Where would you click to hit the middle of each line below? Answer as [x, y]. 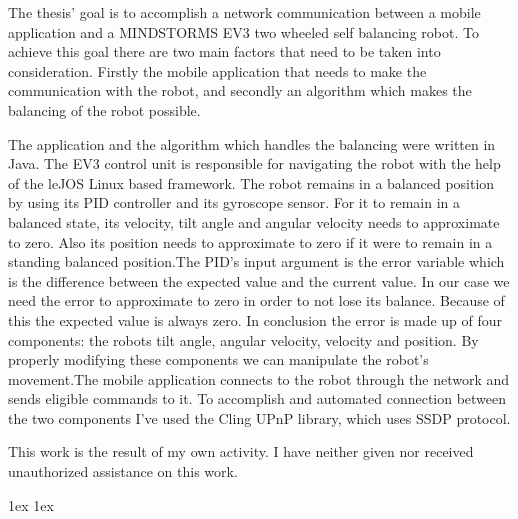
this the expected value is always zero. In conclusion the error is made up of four [255, 319]
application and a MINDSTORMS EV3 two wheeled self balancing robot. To [243, 31]
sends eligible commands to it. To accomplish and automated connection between [257, 398]
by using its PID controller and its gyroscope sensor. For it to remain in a [234, 202]
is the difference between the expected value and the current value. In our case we [259, 280]
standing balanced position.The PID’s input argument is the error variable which [256, 261]
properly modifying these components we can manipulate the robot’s [218, 359]
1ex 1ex [31, 504]
